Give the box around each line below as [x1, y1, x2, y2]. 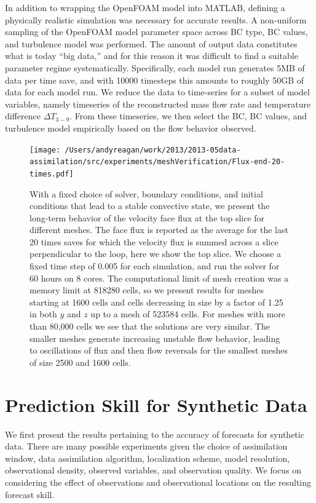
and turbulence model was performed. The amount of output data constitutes [5, 37, 298, 50]
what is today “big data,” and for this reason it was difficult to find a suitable [5, 49, 298, 62]
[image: [30, 145, 61, 154]
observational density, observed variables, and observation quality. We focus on [5, 464, 302, 477]
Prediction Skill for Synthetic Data [5, 392, 307, 417]
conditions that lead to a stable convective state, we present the [30, 199, 270, 212]
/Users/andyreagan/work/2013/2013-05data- [65, 145, 241, 154]
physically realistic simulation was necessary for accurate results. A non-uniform [5, 13, 307, 26]
